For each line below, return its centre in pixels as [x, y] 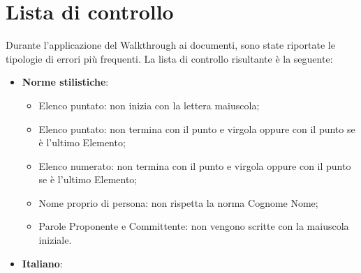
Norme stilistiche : [65, 82]
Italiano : [42, 263]
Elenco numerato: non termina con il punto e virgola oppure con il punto [195, 165]
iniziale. [55, 240]
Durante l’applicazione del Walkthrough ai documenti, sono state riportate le [170, 45]
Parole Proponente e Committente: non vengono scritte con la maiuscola [194, 226]
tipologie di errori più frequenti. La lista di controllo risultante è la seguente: [169, 58]
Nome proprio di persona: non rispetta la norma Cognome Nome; [178, 202]
